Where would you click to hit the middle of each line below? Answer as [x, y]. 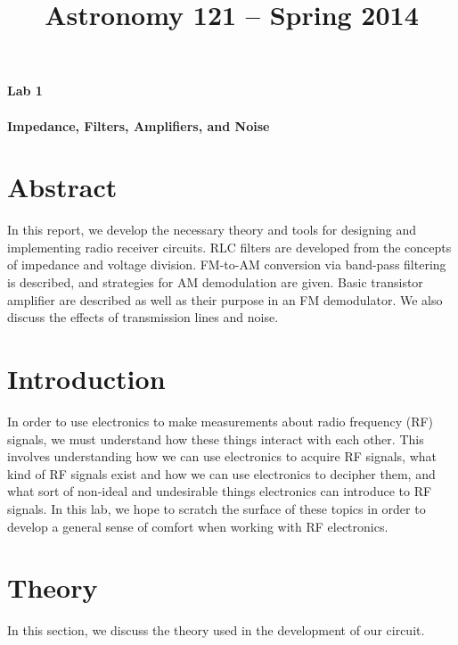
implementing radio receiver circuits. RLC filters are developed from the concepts [229, 247]
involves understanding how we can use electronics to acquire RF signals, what [222, 456]
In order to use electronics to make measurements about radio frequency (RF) [221, 421]
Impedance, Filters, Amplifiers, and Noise [139, 125]
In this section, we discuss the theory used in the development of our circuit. [216, 630]
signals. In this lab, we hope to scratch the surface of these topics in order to [217, 508]
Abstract [62, 187]
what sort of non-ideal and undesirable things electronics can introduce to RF [220, 491]
